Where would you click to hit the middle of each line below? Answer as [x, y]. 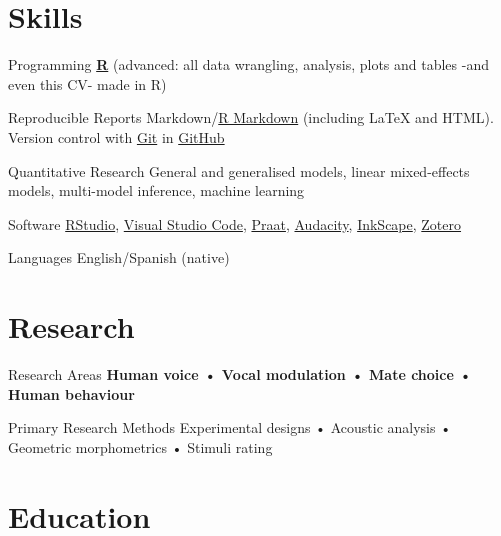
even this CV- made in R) [87, 83]
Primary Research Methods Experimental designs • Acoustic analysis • [230, 427]
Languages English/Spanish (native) [119, 257]
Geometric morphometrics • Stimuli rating [140, 446]
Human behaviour [71, 393]
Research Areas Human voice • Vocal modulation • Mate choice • [240, 374]
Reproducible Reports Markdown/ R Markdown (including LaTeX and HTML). [251, 117]
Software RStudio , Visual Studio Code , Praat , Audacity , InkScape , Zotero [235, 223]
